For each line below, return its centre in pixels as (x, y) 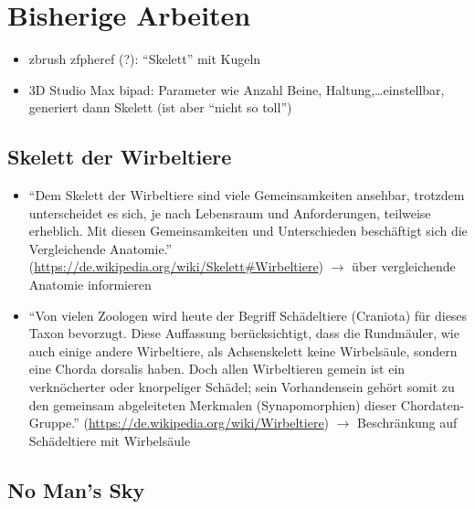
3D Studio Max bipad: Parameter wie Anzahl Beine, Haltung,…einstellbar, (237, 89)
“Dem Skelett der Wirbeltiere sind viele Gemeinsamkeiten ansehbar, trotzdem (247, 195)
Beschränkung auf (407, 423)
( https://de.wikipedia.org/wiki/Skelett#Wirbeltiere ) (176, 266)
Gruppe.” (54, 423)
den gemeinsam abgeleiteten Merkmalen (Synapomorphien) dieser (213, 404)
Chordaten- (433, 404)
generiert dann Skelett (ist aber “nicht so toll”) (160, 107)
